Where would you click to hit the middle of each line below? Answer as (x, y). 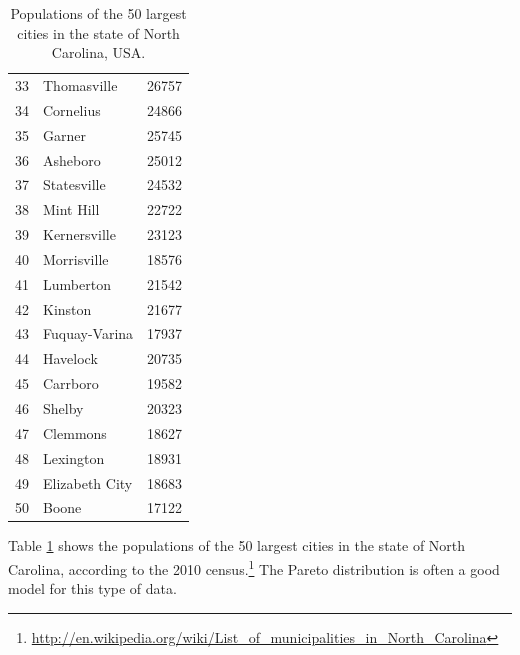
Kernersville (79, 234)
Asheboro (72, 159)
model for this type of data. (92, 588)
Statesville (74, 184)
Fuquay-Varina (88, 333)
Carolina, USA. (98, 52)
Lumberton (77, 283)
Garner (64, 134)
